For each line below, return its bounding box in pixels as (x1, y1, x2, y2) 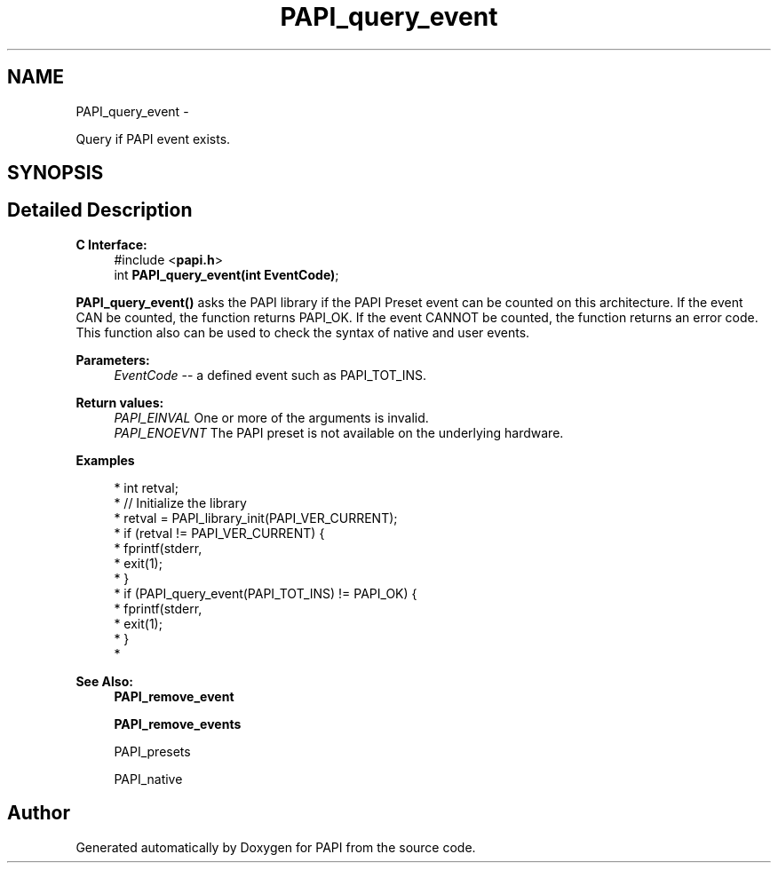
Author (7, 802, 70, 825)
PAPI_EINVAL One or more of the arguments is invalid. (114, 409, 429, 425)
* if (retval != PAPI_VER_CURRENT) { (114, 525, 325, 541)
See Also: (75, 673, 133, 689)
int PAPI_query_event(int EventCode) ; (114, 266, 339, 282)
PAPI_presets (114, 743, 191, 759)
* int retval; (114, 479, 179, 495)
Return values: (75, 394, 164, 410)
